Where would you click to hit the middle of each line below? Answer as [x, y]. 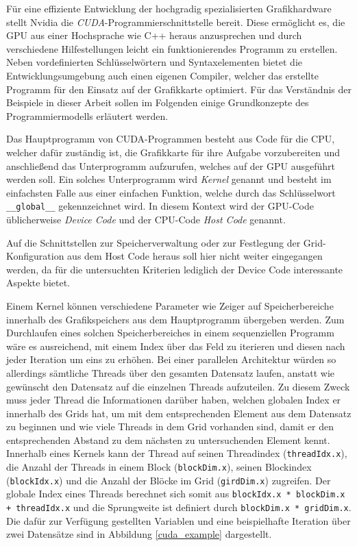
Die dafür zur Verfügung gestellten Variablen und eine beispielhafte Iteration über [178, 520]
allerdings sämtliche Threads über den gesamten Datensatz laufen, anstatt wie [171, 372]
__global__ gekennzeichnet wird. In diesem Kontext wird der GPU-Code [160, 206]
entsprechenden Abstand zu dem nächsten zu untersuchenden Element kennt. [168, 439]
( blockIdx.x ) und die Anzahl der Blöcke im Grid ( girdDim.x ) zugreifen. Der [169, 480]
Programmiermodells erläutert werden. [87, 115]
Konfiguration [35, 256]
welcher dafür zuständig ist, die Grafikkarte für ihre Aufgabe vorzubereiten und [173, 152]
